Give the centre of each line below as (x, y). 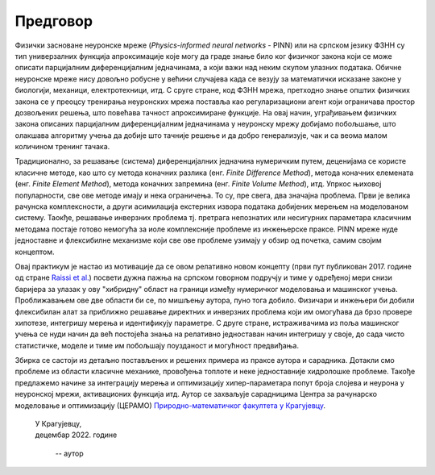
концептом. (35, 252)
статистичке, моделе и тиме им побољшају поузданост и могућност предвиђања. (157, 345)
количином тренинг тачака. (62, 147)
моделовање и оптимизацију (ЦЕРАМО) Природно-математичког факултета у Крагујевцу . (170, 405)
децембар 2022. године (76, 435)
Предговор (54, 21)
